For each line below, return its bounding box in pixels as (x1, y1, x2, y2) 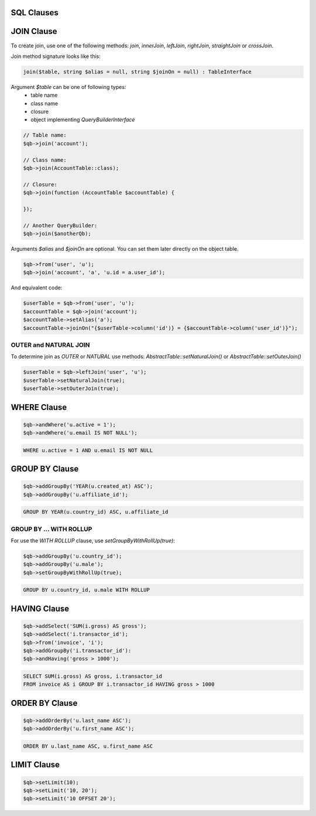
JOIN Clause (11, 26, 58, 36)
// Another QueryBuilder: (23, 222, 98, 228)
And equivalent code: (11, 284, 63, 291)
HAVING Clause (11, 603, 70, 613)
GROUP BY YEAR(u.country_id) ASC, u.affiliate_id (23, 508, 169, 515)
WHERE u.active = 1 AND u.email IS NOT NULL (23, 447, 153, 453)
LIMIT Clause (11, 760, 60, 770)
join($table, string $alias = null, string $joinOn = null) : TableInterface (23, 68, 252, 75)
